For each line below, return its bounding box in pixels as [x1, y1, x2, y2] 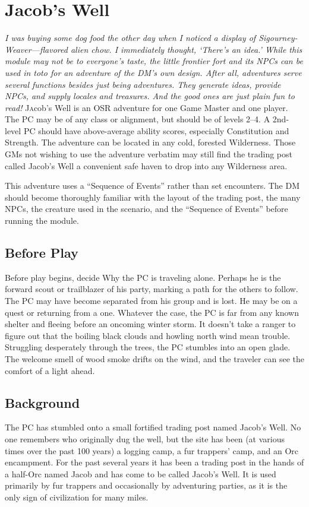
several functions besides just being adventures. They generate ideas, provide [5, 78, 281, 90]
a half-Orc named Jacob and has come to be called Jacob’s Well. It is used [5, 467, 276, 480]
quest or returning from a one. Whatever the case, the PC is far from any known [5, 306, 299, 318]
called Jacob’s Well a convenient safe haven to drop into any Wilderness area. [5, 159, 288, 172]
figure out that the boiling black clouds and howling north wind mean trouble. [5, 329, 291, 341]
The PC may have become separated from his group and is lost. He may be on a [5, 294, 298, 307]
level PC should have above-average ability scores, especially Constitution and [5, 124, 289, 137]
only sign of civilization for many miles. [5, 490, 149, 503]
